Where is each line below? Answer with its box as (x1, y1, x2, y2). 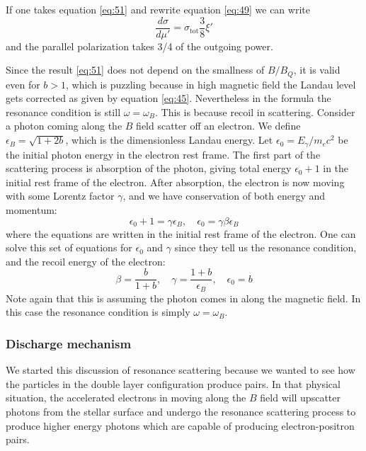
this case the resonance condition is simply (6, 304, 190, 319)
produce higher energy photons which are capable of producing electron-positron (6, 418, 355, 433)
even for (6, 76, 40, 91)
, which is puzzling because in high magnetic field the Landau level (65, 76, 356, 91)
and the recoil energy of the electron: (6, 253, 166, 268)
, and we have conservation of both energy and (122, 188, 326, 203)
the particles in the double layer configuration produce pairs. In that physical (6, 376, 341, 391)
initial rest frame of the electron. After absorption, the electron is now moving (6, 174, 345, 189)
